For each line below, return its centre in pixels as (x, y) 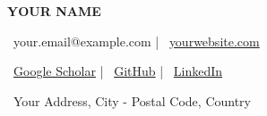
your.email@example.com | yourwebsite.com (137, 41)
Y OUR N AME (54, 11)
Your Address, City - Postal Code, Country (132, 100)
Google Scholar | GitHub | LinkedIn (118, 71)
